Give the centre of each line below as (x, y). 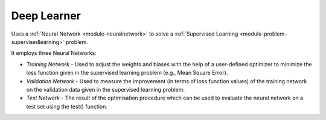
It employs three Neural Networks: (54, 53)
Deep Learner (46, 16)
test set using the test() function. (67, 106)
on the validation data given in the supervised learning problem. (106, 89)
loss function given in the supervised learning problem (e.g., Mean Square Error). (127, 73)
